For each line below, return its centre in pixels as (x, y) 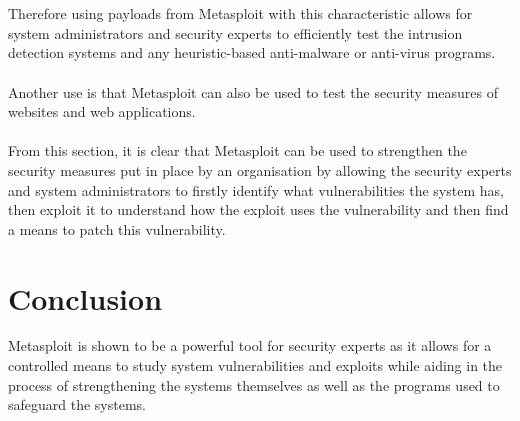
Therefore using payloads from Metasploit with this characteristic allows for (240, 13)
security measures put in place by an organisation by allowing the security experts (260, 169)
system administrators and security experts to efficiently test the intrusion (235, 32)
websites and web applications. (102, 111)
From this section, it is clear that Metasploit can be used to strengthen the (237, 150)
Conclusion (85, 297)
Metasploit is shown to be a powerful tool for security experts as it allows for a (250, 345)
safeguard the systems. (77, 404)
